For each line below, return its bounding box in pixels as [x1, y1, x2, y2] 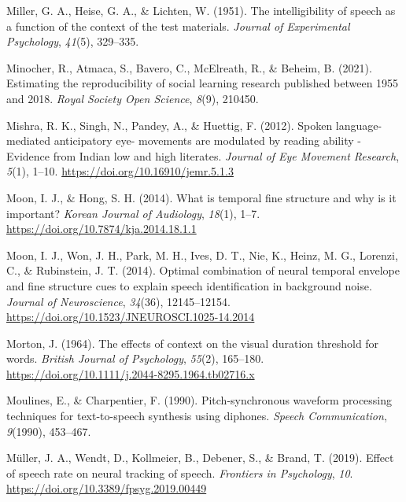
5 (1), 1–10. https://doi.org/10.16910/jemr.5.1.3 [6, 163, 234, 179]
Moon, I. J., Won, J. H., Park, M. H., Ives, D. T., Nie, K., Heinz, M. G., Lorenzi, [6, 246, 398, 263]
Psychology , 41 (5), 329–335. [6, 33, 139, 50]
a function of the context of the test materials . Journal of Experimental [6, 17, 350, 34]
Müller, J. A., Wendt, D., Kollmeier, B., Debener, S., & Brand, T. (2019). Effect [6, 449, 394, 466]
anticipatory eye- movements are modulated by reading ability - [54, 132, 361, 149]
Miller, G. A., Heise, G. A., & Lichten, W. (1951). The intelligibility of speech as [6, 2, 396, 18]
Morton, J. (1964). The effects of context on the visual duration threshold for [6, 334, 379, 351]
